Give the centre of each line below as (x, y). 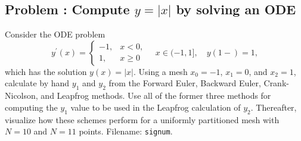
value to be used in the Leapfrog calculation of (156, 107)
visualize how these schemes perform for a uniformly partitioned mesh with (142, 119)
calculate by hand (37, 83)
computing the (31, 107)
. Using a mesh (160, 71)
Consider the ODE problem (55, 34)
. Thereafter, (274, 107)
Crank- (276, 83)
